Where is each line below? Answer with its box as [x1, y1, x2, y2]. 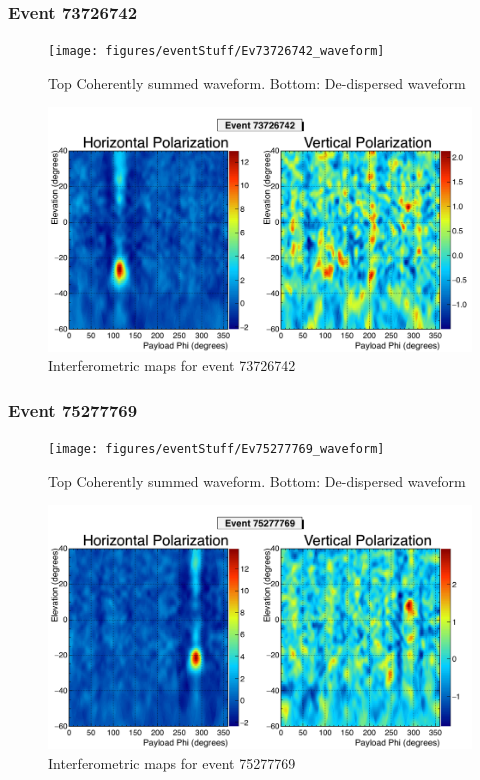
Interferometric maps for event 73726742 [48, 355, 296, 376]
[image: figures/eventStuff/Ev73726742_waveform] [48, 44, 385, 59]
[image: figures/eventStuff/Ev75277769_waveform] [48, 442, 385, 457]
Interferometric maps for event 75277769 [48, 753, 296, 774]
